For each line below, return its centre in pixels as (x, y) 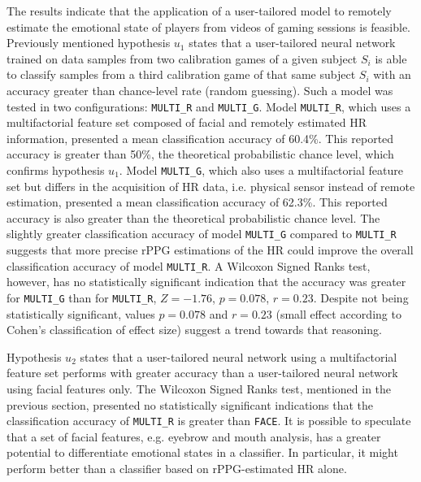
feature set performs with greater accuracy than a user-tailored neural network (202, 373)
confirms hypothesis (56, 170)
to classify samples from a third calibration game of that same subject (181, 74)
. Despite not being (361, 297)
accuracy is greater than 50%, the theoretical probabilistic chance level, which (200, 154)
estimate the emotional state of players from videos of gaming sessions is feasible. (208, 26)
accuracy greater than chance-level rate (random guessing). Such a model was (200, 90)
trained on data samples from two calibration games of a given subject (182, 58)
